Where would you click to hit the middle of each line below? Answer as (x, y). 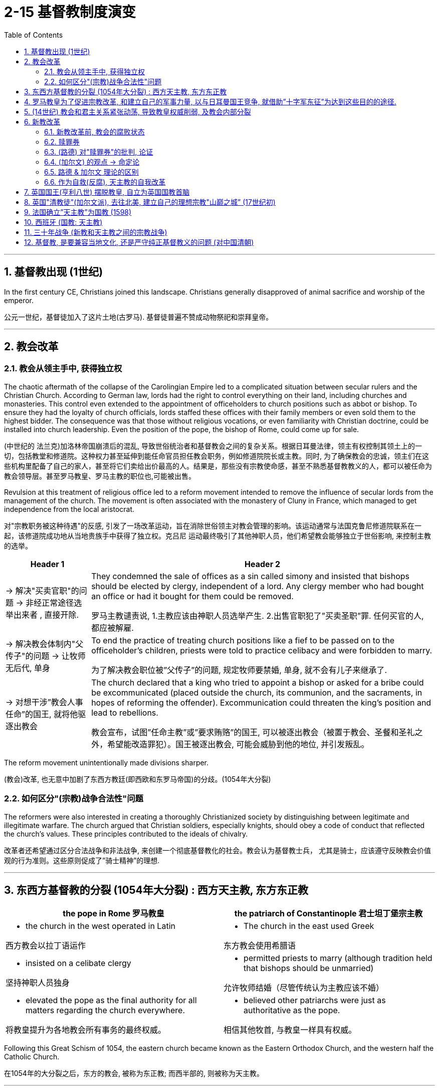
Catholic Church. (32, 1057)
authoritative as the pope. (292, 1010)
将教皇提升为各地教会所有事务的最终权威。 (86, 1030)
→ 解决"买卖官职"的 (42, 590)
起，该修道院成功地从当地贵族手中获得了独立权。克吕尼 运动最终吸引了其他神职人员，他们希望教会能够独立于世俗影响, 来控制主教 (217, 535)
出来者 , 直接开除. (46, 615)
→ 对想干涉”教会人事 (44, 702)
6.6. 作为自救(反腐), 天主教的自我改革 (105, 182)
